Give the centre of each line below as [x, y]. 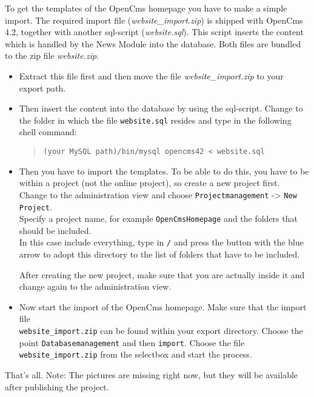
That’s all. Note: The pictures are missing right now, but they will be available [152, 375]
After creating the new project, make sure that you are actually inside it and [162, 274]
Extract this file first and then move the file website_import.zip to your [151, 75]
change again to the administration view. [95, 286]
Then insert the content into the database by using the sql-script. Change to [161, 108]
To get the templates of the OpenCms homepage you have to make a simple [146, 8]
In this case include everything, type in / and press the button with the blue [161, 242]
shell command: [48, 132]
